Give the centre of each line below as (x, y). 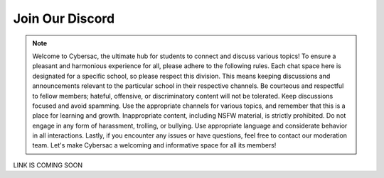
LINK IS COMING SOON (48, 165)
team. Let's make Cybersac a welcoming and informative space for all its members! (154, 145)
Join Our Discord (64, 18)
